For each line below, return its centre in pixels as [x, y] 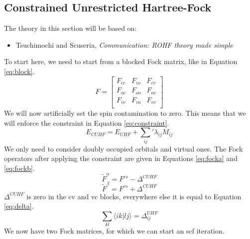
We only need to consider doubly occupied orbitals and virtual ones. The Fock [124, 148]
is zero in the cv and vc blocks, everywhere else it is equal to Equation [134, 196]
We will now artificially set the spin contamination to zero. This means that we [125, 113]
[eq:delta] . [19, 206]
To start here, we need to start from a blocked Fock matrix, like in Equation [121, 61]
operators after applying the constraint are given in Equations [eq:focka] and [121, 158]
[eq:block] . [19, 71]
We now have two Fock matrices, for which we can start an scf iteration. [114, 230]
